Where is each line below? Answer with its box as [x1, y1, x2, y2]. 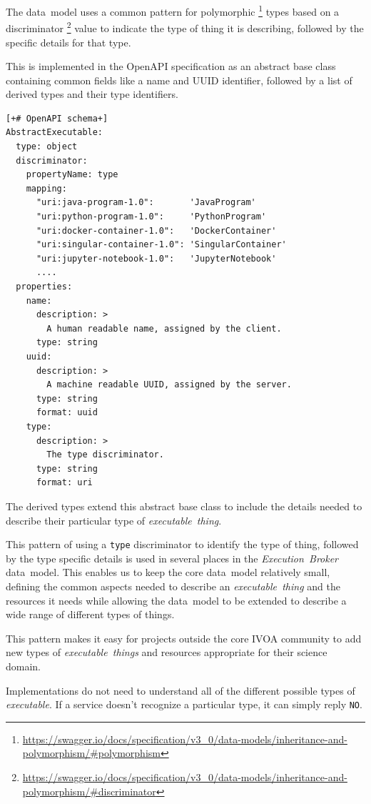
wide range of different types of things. [6, 607, 175, 622]
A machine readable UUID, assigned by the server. [46, 379, 292, 390]
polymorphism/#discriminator [22, 783, 156, 798]
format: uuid [36, 407, 98, 418]
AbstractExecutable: [6, 127, 103, 138]
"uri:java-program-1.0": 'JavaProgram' [36, 197, 256, 208]
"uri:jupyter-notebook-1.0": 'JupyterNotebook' [36, 253, 277, 264]
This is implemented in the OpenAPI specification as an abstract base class [6, 59, 336, 74]
